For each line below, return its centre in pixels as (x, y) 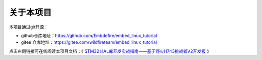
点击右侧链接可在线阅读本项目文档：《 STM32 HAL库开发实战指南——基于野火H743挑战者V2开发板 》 (110, 51)
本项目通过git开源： (29, 27)
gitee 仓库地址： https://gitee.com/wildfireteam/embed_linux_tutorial (89, 42)
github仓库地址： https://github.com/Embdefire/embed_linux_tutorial (89, 36)
